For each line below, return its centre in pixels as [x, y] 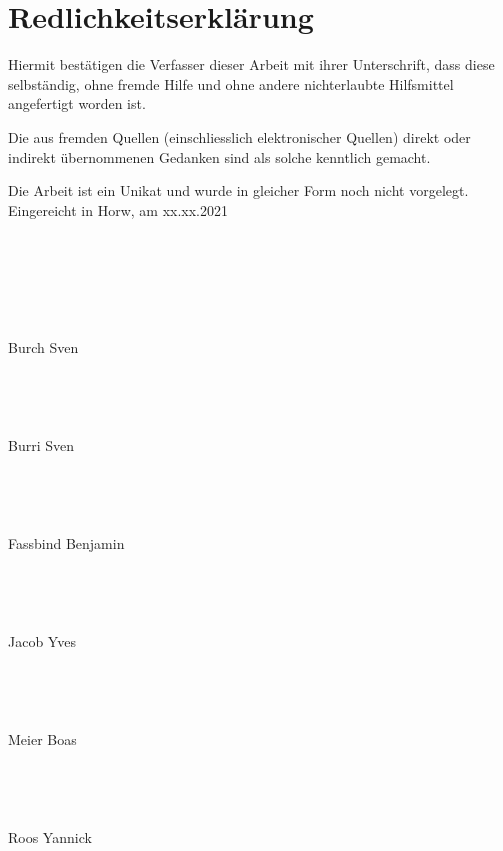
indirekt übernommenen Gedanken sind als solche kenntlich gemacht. [219, 156]
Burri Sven [41, 444]
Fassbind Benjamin [66, 542]
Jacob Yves [42, 640]
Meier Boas [42, 738]
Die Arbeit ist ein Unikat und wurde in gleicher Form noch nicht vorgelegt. [238, 190]
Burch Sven [43, 346]
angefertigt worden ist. [77, 103]
